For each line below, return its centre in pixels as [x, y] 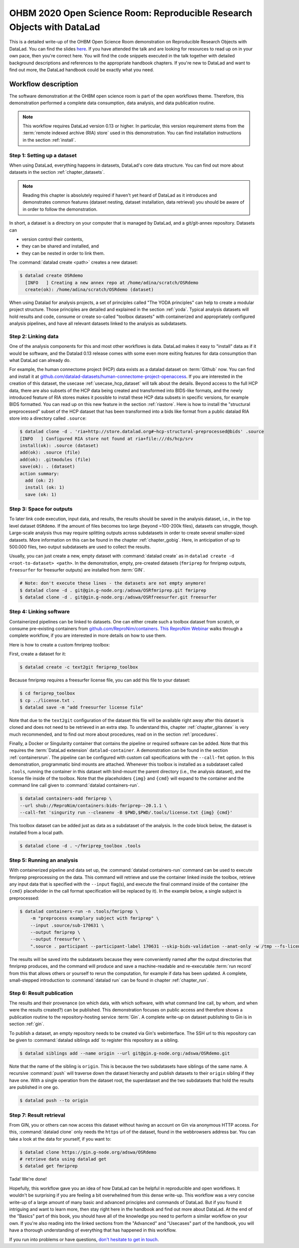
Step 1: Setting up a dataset [43, 155]
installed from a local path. [37, 832]
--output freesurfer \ [58, 939]
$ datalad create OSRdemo [51, 276]
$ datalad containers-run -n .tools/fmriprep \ [79, 911]
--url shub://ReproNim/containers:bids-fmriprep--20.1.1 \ [93, 805]
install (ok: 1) [45, 487]
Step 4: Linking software [39, 612]
